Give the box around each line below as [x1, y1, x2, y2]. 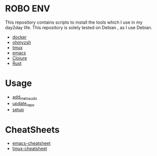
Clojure [12, 55, 27, 61]
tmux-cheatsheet [12, 146, 48, 152]
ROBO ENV [5, 3, 50, 14]
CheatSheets [5, 124, 60, 135]
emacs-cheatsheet [12, 140, 51, 146]
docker [12, 34, 27, 40]
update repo [12, 100, 34, 108]
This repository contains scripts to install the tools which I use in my [5, 19, 143, 25]
